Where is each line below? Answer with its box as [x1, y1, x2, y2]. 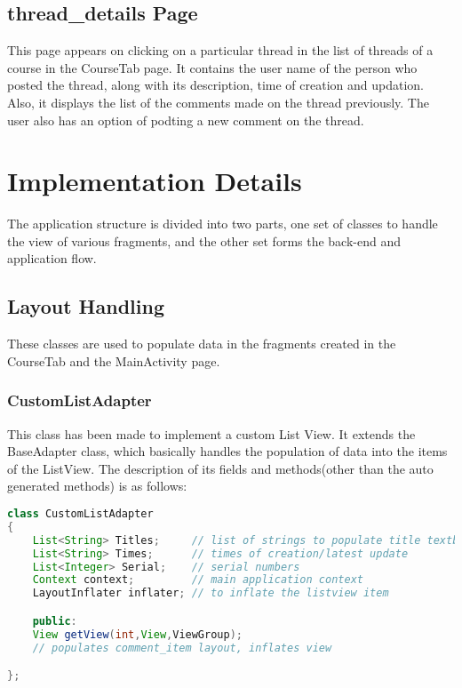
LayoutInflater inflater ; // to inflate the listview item [32, 587, 389, 600]
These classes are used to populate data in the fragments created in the [7, 334, 396, 353]
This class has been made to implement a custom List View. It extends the [7, 424, 416, 443]
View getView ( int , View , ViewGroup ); [32, 628, 243, 641]
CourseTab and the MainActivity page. [7, 351, 220, 370]
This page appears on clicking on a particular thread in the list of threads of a [7, 41, 434, 60]
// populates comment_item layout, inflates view [32, 641, 332, 654]
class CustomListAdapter [7, 508, 154, 521]
